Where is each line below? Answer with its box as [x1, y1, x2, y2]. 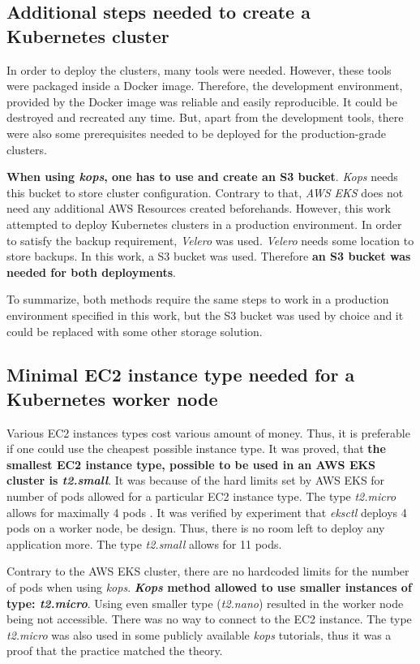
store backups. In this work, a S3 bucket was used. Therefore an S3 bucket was [6, 248, 411, 265]
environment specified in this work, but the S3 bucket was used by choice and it [6, 306, 404, 323]
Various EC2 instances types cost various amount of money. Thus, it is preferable [6, 424, 410, 441]
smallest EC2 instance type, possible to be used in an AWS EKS [6, 455, 376, 472]
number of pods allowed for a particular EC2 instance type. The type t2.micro [6, 488, 396, 505]
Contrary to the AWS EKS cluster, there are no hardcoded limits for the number [6, 563, 409, 580]
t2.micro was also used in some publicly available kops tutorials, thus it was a [6, 626, 392, 643]
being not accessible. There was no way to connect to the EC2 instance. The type [6, 610, 412, 627]
